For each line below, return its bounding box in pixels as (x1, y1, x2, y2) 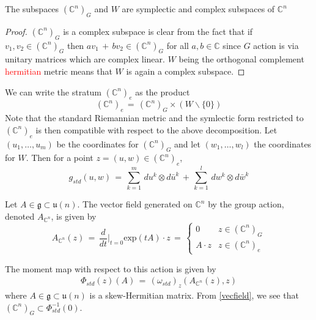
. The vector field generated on (77, 198, 193, 210)
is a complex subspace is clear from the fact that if (63, 24, 253, 37)
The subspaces (5, 2, 59, 15)
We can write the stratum (5, 85, 102, 98)
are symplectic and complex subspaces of (122, 2, 275, 15)
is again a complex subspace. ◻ (126, 64, 245, 77)
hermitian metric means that (5, 64, 112, 77)
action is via (253, 39, 299, 51)
